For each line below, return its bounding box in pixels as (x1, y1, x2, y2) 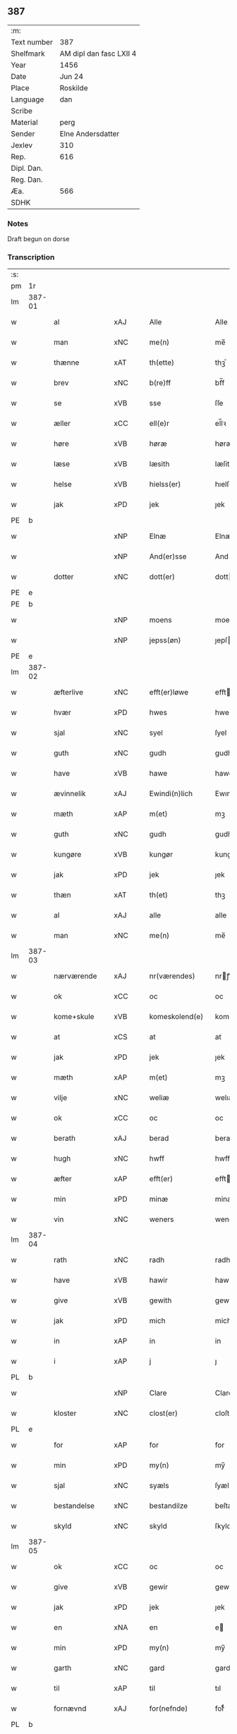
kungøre (54, 850, 82, 860)
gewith (149, 1295, 172, 1305)
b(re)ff (149, 378, 171, 388)
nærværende (54, 971, 97, 981)
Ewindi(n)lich (149, 789, 193, 799)
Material (11, 117, 38, 127)
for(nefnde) (149, 1704, 188, 1714)
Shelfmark (11, 49, 45, 59)
